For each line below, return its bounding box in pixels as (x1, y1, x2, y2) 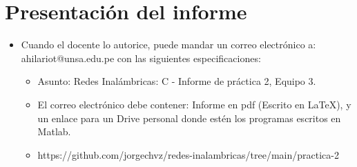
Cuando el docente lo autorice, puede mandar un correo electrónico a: (21, 37, 316, 52)
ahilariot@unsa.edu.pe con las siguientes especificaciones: (21, 50, 261, 65)
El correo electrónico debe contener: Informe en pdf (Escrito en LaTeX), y (37, 97, 351, 111)
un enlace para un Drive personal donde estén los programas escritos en (37, 110, 341, 125)
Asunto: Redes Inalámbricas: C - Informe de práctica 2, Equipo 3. (37, 74, 316, 88)
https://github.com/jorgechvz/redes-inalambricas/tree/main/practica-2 (37, 147, 339, 161)
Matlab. (37, 124, 71, 139)
